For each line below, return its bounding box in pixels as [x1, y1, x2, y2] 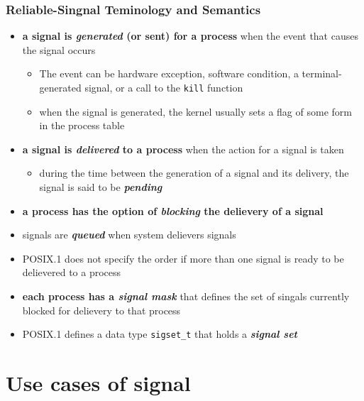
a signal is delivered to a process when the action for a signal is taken [22, 141, 344, 156]
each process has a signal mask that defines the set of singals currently [22, 289, 350, 303]
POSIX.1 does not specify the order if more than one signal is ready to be [22, 251, 344, 265]
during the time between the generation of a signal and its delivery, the [39, 165, 349, 180]
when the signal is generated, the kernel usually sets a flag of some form [39, 104, 352, 119]
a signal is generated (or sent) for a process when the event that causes [22, 28, 358, 43]
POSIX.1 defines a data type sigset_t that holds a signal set [22, 326, 297, 341]
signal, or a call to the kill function [84, 80, 243, 94]
